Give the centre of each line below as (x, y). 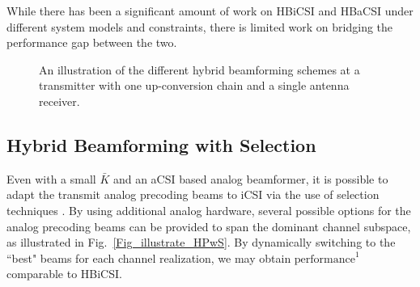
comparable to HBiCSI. (64, 274)
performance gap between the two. (92, 42)
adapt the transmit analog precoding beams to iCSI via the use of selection (193, 194)
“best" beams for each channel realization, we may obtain (149, 257)
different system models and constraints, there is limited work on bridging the (200, 26)
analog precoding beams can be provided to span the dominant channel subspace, (209, 226)
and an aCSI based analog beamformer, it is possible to (250, 178)
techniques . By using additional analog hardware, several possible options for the (209, 210)
